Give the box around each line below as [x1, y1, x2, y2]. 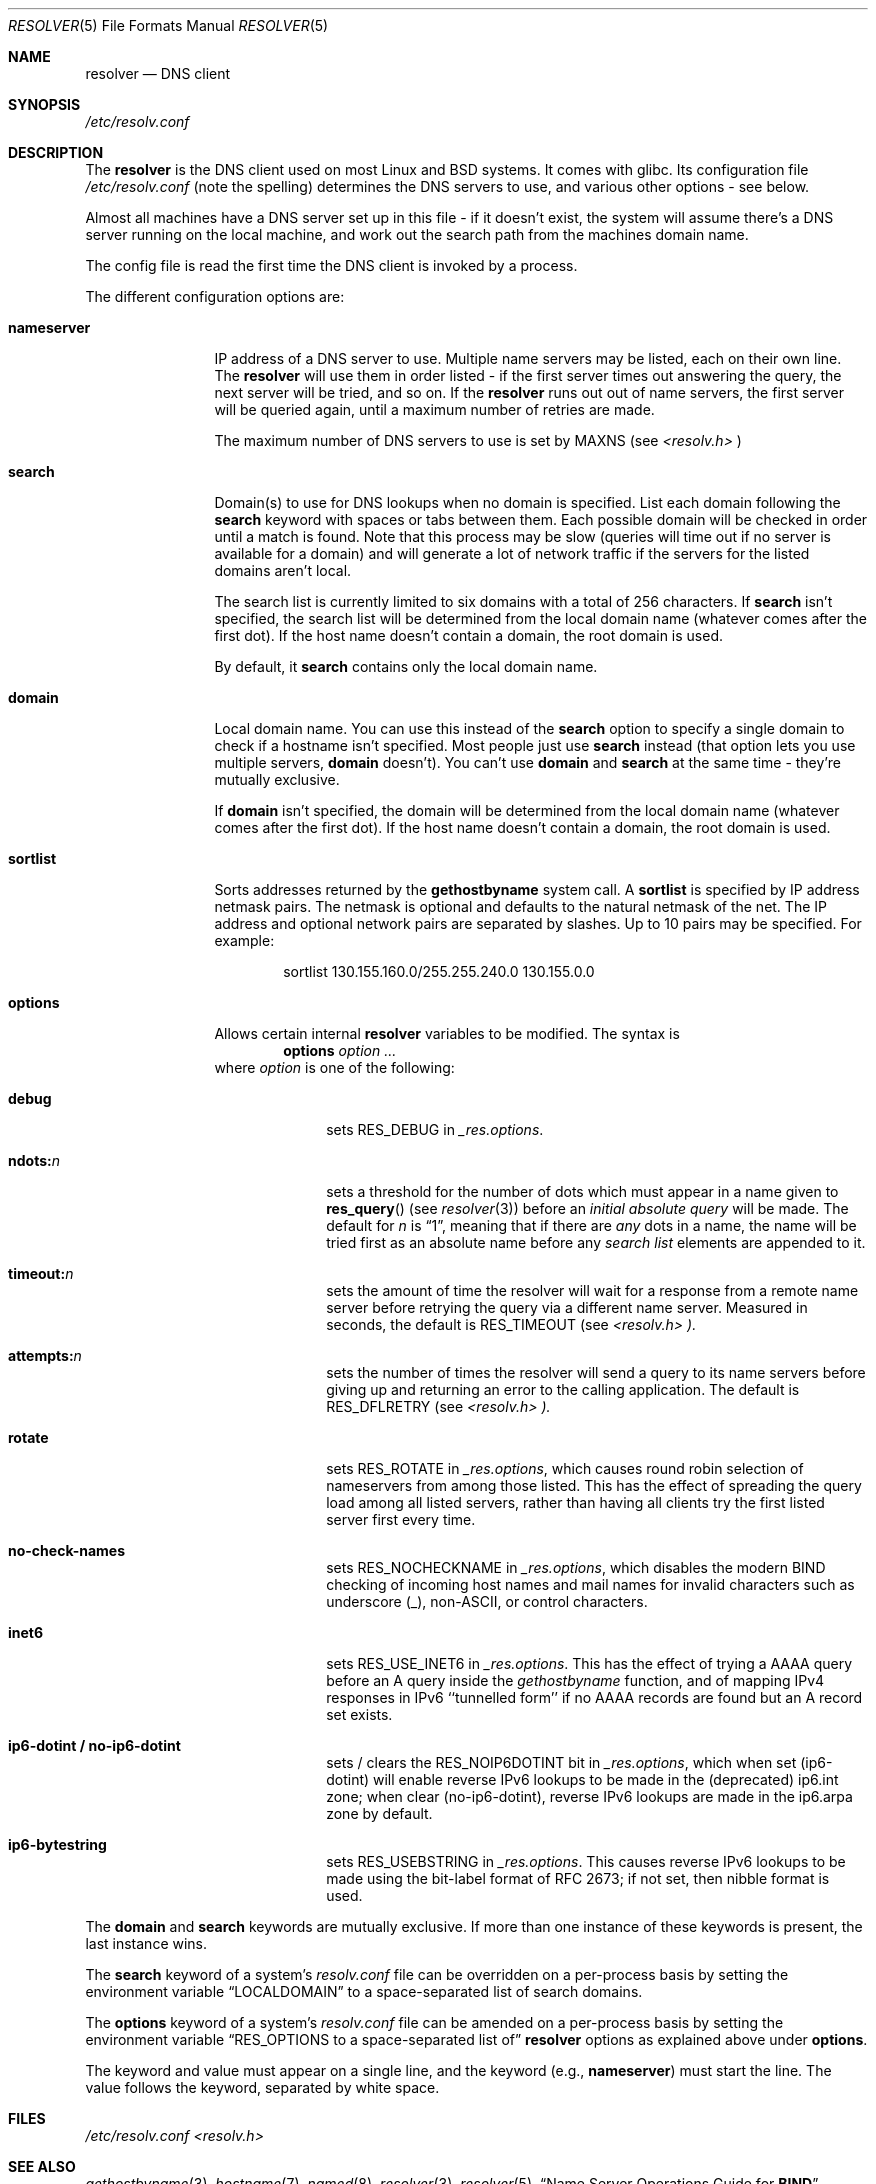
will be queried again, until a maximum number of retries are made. [214, 401, 655, 418]
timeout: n [8, 1265, 74, 1282]
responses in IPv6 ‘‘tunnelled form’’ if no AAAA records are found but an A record [326, 1689, 863, 1706]
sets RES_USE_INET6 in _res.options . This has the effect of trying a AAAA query [326, 1655, 853, 1672]
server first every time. [326, 1511, 476, 1528]
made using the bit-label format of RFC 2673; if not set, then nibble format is [326, 1870, 830, 1887]
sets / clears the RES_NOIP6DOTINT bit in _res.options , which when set [326, 1754, 797, 1771]
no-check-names [8, 1542, 126, 1559]
